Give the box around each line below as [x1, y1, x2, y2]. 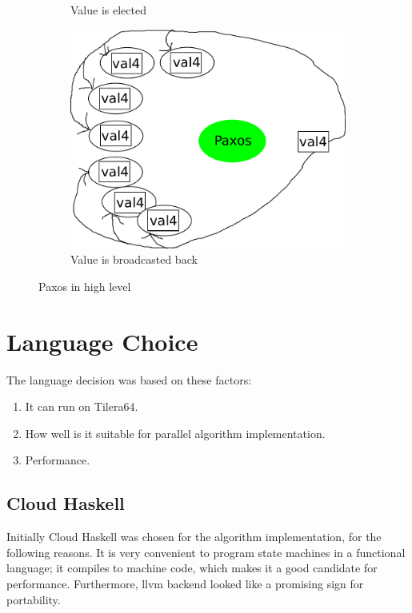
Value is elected [70, 2, 146, 18]
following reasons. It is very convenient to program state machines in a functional [6, 543, 406, 560]
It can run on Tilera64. [25, 398, 138, 415]
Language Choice [6, 324, 198, 357]
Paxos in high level [38, 277, 131, 294]
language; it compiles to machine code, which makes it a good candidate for [6, 559, 378, 576]
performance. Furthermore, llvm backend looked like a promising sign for [6, 575, 364, 591]
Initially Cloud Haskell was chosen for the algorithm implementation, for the [6, 528, 382, 545]
